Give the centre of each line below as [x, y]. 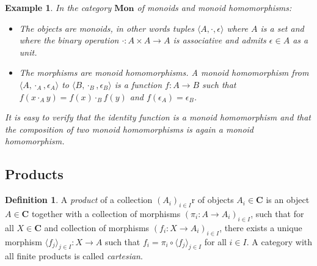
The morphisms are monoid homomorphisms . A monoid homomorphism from [164, 72]
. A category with [279, 241]
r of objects [213, 200]
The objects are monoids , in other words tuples [107, 28]
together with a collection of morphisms [106, 213]
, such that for [277, 213]
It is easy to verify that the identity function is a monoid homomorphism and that [158, 117]
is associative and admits [220, 40]
